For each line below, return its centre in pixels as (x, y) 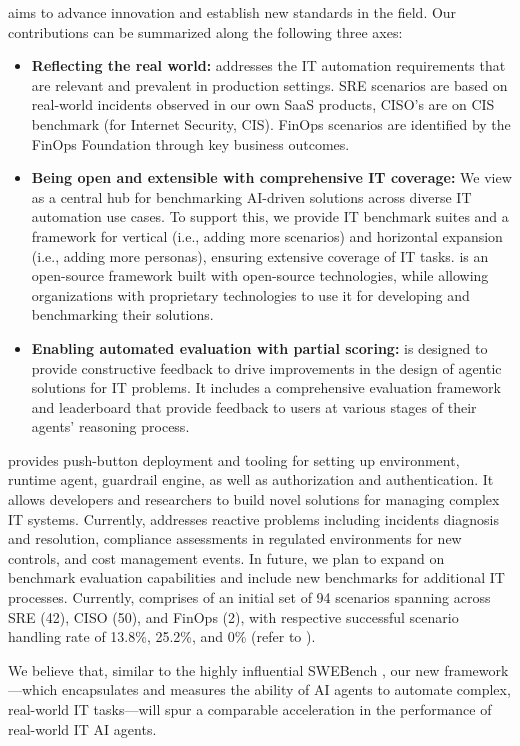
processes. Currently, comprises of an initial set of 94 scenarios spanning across (249, 597)
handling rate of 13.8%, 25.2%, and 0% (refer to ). (162, 636)
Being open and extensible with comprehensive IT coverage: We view (271, 177)
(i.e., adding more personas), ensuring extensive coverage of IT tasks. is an (260, 255)
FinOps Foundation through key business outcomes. (190, 143)
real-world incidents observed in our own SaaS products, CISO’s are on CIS (263, 104)
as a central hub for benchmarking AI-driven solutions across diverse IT (251, 196)
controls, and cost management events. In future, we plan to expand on (226, 557)
